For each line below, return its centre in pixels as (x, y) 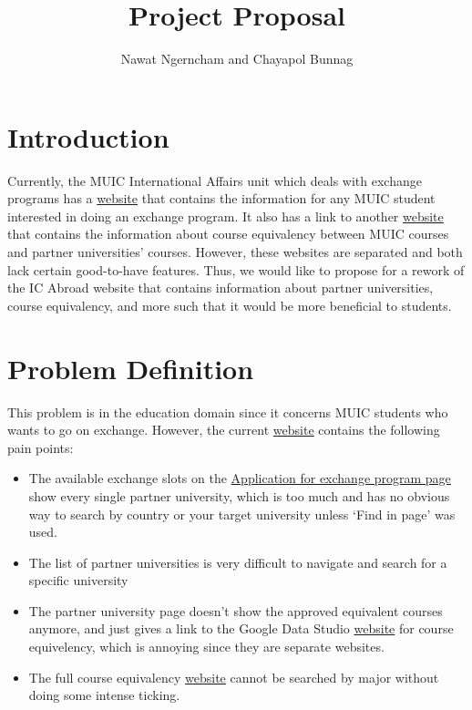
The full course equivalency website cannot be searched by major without (234, 677)
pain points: (41, 447)
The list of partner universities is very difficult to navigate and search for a (238, 562)
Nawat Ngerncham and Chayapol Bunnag (237, 59)
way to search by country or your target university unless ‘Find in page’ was (242, 514)
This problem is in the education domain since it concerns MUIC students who (228, 412)
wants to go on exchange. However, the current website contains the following (224, 430)
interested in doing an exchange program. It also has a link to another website (226, 216)
